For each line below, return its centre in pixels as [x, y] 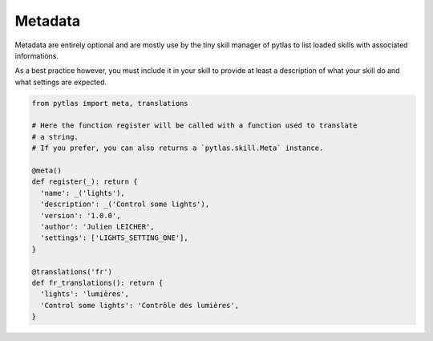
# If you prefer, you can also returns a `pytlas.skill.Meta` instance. [178, 148]
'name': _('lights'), [83, 193]
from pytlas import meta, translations [110, 103]
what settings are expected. [61, 82]
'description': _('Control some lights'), [125, 204]
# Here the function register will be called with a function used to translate [194, 126]
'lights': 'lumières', [85, 294]
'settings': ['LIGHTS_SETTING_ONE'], [114, 238]
